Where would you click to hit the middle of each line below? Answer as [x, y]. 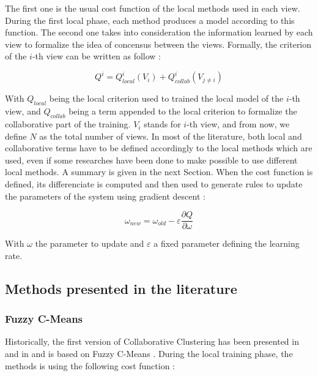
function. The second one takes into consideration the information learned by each [159, 32]
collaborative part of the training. [68, 124]
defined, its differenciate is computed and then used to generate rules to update [154, 184]
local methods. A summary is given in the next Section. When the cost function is [159, 172]
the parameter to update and [90, 243]
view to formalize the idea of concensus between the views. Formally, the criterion [158, 44]
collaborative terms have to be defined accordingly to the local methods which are [159, 148]
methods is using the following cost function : [90, 365]
